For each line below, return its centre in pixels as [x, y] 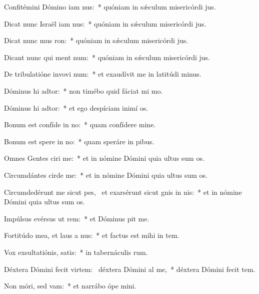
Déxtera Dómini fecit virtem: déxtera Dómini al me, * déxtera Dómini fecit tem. [130, 269]
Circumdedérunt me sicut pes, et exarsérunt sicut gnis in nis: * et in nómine [123, 192]
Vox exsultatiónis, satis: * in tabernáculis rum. [76, 252]
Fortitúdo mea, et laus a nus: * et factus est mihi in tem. [92, 235]
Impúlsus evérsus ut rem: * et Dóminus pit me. [77, 218]
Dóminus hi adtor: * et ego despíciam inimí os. [76, 107]
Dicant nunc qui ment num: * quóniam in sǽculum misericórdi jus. [107, 57]
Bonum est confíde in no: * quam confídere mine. [80, 124]
